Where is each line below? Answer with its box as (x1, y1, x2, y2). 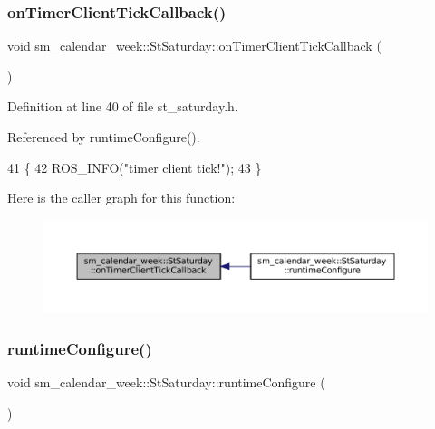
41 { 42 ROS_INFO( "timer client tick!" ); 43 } (7, 157, 262, 176)
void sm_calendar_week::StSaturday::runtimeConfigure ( (7, 373, 325, 392)
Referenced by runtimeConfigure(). (7, 128, 200, 146)
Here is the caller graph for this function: (7, 188, 236, 207)
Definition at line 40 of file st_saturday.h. (7, 97, 238, 116)
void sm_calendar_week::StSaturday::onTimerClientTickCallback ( (7, 36, 382, 55)
